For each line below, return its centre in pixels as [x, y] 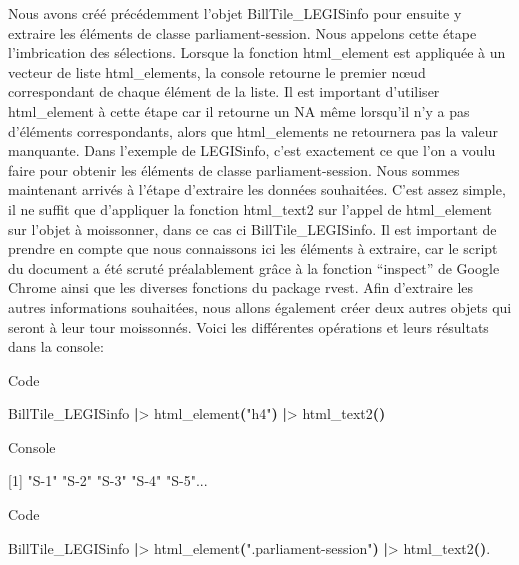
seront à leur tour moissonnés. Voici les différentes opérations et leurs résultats [248, 326]
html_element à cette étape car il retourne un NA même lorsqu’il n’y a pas [239, 110]
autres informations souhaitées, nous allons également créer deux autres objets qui [260, 306]
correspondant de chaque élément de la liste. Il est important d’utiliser [224, 91]
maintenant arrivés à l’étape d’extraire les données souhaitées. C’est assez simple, [257, 189]
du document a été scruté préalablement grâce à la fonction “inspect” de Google [254, 267]
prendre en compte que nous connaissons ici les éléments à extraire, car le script [253, 248]
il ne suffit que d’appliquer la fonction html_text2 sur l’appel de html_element [250, 208]
